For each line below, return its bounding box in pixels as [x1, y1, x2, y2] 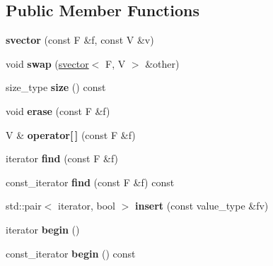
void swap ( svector [6, 56, 89, 71]
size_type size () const [6, 80, 106, 95]
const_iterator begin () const [6, 246, 136, 260]
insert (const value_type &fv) [135, 198, 269, 213]
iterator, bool [58, 198, 116, 213]
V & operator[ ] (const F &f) [6, 127, 136, 142]
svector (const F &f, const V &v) [6, 32, 154, 47]
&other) [145, 56, 180, 71]
